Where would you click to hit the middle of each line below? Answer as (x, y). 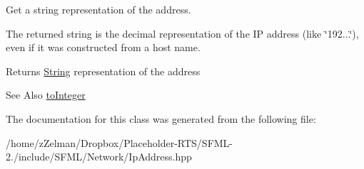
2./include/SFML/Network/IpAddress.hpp (99, 157)
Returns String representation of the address (103, 71)
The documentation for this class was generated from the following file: (161, 118)
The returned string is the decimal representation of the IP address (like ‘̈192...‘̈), (182, 33)
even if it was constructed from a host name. (103, 47)
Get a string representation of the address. (98, 9)
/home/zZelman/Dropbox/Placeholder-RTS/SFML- (120, 142)
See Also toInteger (46, 95)
